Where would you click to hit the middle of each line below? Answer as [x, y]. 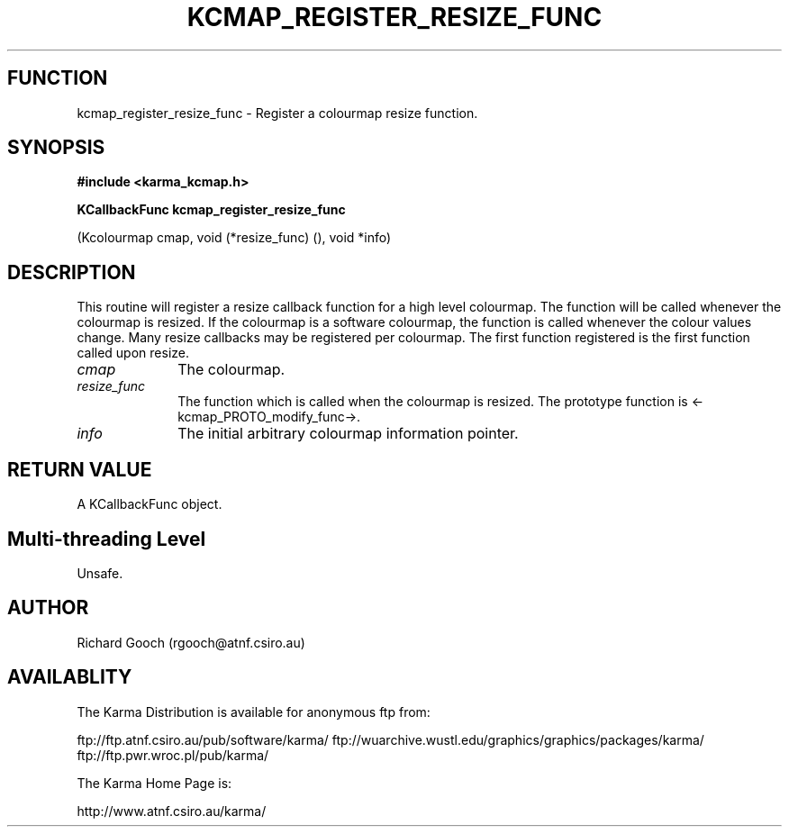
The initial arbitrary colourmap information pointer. [348, 434]
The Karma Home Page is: [154, 783]
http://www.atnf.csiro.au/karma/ [172, 811]
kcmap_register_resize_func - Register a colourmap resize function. [277, 113]
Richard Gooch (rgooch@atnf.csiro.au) [191, 642]
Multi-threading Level [107, 539]
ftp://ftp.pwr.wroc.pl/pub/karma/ [173, 755]
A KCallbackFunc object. [150, 504]
